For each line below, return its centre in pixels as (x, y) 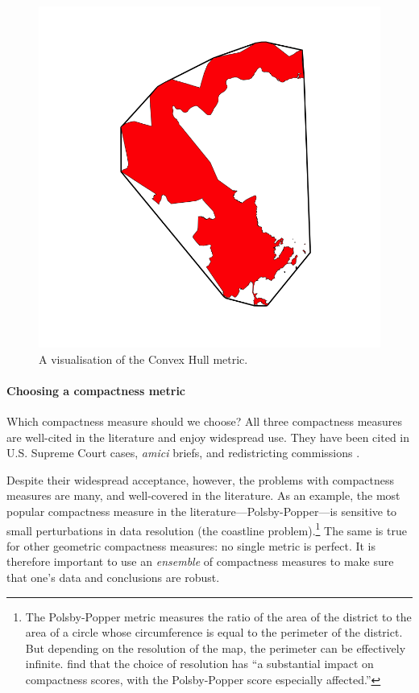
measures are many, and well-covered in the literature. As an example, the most (203, 495)
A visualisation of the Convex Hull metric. (143, 359)
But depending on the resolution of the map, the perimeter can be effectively (216, 648)
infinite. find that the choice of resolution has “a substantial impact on (199, 664)
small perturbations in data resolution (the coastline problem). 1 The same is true (207, 529)
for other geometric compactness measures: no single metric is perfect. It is (191, 545)
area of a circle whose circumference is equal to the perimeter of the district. (214, 632)
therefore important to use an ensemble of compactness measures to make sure (200, 561)
